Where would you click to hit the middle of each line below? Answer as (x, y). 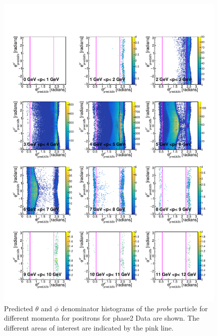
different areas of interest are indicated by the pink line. (89, 327)
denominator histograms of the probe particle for (134, 308)
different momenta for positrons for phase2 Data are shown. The (102, 318)
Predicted (19, 308)
